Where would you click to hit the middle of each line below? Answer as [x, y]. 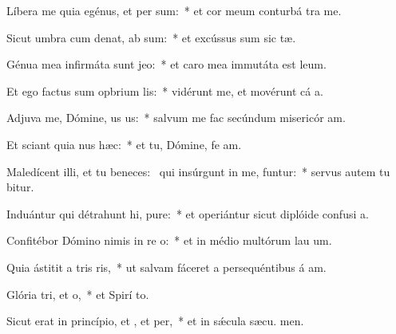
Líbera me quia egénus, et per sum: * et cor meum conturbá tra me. [174, 10]
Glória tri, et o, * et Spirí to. [78, 294]
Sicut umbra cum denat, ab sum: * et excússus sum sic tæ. [151, 37]
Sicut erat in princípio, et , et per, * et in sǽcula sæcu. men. [155, 321]
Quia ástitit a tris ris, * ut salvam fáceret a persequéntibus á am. [166, 267]
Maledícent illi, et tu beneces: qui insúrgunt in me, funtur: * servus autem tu [198, 171]
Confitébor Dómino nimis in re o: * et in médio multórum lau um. [169, 240]
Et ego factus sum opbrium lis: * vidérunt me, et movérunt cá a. [165, 90]
